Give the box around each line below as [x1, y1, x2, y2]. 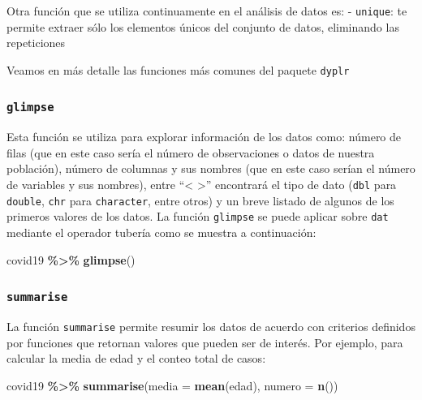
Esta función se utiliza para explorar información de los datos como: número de [6, 128, 402, 145]
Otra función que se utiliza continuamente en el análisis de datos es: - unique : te [6, 2, 407, 19]
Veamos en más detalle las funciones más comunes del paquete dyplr [6, 61, 350, 78]
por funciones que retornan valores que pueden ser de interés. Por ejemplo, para [6, 333, 403, 351]
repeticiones [6, 34, 66, 51]
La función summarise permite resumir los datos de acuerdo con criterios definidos [6, 318, 416, 334]
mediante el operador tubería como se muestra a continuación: [6, 224, 316, 241]
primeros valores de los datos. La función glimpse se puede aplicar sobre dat [6, 208, 389, 225]
